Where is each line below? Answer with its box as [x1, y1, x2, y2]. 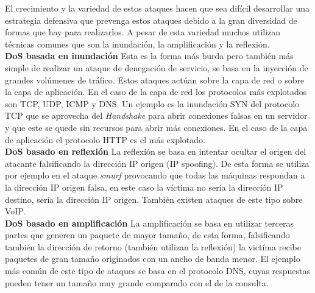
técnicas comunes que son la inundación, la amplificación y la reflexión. [5, 37, 270, 50]
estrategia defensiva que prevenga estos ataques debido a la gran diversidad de [5, 13, 297, 26]
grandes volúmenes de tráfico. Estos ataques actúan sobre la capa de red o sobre [5, 73, 305, 86]
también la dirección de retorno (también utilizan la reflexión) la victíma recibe [5, 240, 301, 253]
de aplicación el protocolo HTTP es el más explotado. [5, 133, 205, 146]
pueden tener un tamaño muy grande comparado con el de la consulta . [5, 276, 269, 289]
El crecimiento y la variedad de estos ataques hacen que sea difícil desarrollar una [5, 2, 310, 14]
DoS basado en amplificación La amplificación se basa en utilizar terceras [5, 216, 294, 229]
